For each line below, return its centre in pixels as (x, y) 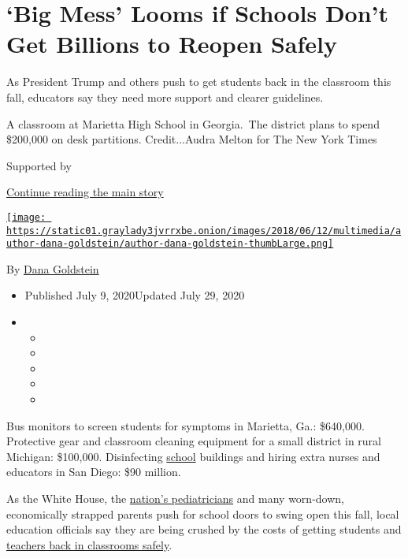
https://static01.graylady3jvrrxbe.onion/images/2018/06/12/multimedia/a (204, 231)
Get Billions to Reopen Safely (172, 44)
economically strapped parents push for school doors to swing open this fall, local (203, 513)
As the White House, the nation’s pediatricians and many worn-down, (175, 498)
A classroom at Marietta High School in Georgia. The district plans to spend (193, 123)
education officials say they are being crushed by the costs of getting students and (204, 529)
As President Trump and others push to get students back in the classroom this (199, 82)
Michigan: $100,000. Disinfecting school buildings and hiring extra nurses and (193, 456)
